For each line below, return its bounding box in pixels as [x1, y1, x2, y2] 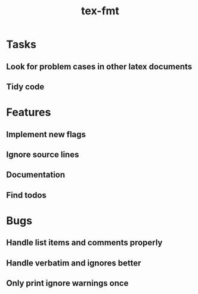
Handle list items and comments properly [6, 237, 163, 248]
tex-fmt [81, 4, 119, 18]
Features [6, 106, 51, 119]
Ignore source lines [6, 149, 79, 159]
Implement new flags [6, 129, 86, 140]
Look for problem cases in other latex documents [6, 61, 193, 72]
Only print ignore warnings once [6, 278, 129, 289]
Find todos [6, 190, 47, 200]
